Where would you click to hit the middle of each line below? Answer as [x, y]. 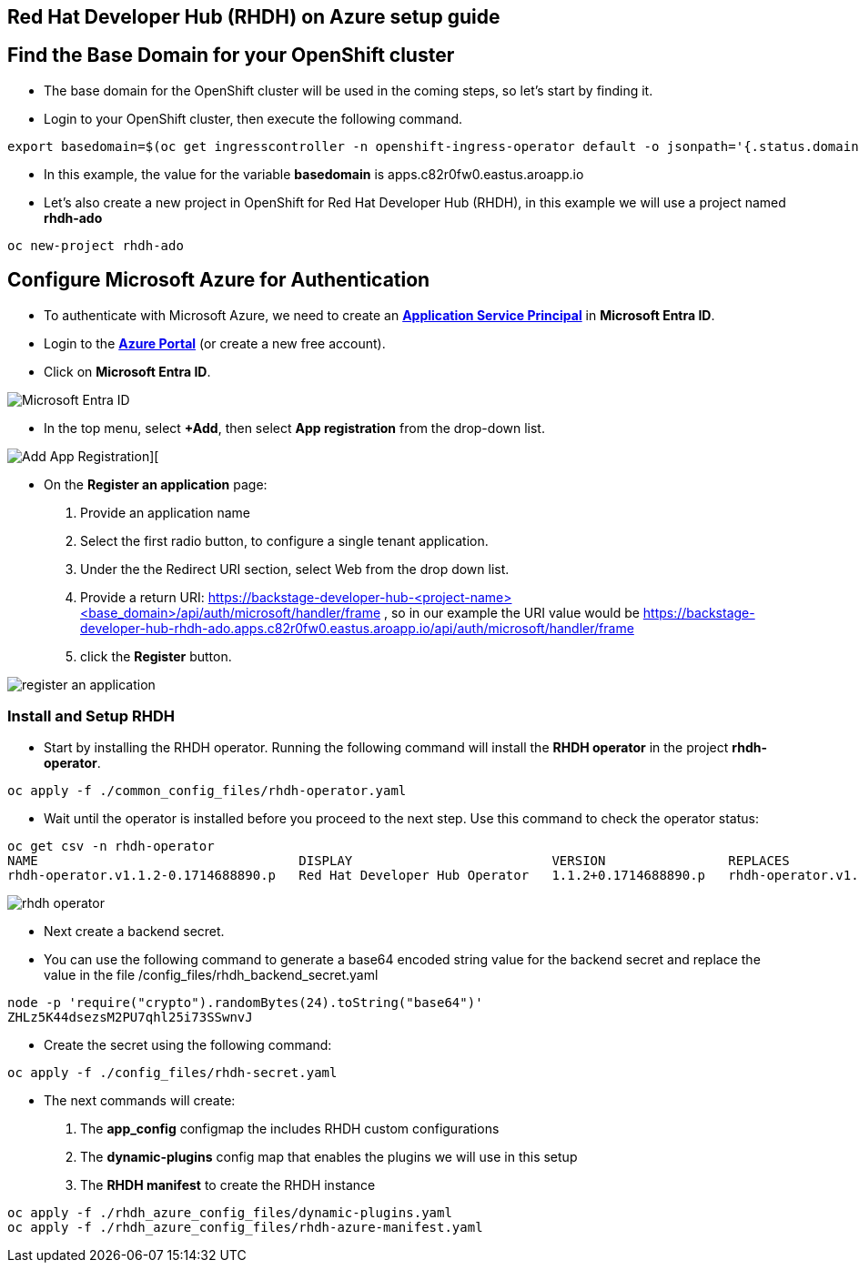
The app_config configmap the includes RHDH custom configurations [290, 1129]
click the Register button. [156, 656]
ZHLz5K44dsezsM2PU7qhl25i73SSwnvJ [130, 1018]
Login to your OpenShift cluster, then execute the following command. [253, 118]
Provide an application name [166, 512]
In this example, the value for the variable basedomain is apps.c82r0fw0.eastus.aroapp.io [314, 174]
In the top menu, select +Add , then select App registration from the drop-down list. [294, 428]
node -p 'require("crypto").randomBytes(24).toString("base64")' [245, 1003]
